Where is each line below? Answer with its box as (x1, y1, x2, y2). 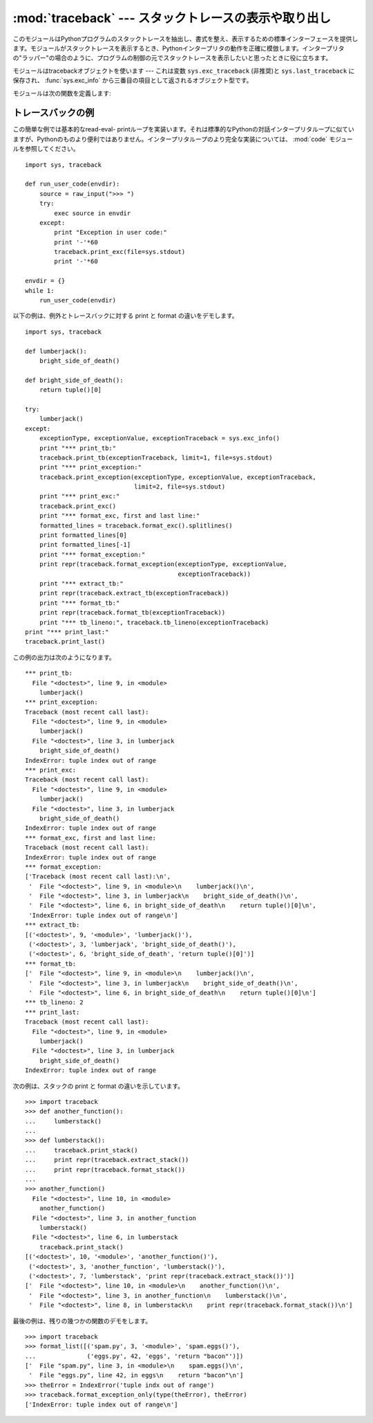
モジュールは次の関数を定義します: (12, 89, 112, 97)
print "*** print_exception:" (39, 464, 142, 471)
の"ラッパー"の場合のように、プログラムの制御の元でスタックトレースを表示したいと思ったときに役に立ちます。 (12, 54, 332, 62)
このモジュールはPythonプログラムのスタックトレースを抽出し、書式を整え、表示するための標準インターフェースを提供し (12, 35, 358, 43)
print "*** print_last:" (25, 628, 109, 636)
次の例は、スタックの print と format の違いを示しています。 (12, 1082, 184, 1090)
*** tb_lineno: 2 (25, 999, 84, 1006)
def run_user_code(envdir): (25, 180, 120, 188)
